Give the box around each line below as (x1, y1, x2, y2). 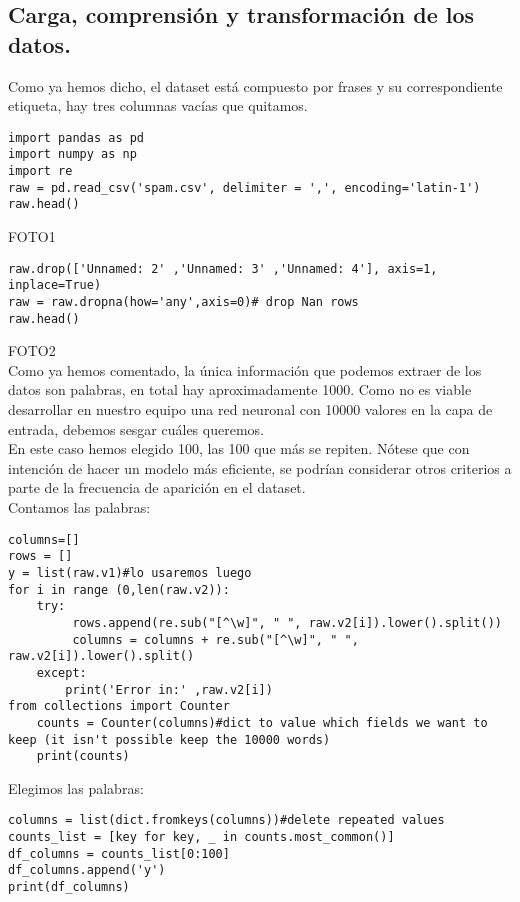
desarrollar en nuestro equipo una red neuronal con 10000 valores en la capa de (8, 399, 493, 420)
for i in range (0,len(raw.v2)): (8, 582, 230, 597)
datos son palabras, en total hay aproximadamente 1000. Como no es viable (8, 379, 472, 400)
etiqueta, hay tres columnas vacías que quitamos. (8, 95, 308, 116)
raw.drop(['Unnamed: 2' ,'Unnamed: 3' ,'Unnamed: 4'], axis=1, (8, 261, 438, 276)
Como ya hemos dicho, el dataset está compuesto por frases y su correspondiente (8, 75, 503, 96)
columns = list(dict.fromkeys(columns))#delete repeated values (8, 813, 445, 828)
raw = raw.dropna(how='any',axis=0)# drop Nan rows (8, 294, 359, 309)
